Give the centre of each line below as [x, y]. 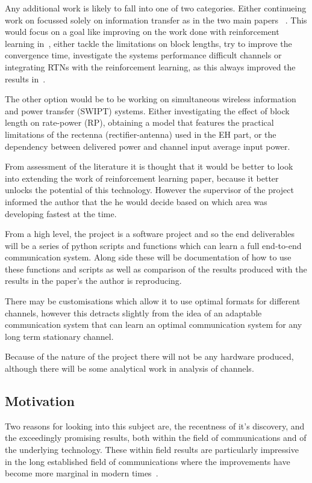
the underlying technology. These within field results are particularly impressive [152, 450]
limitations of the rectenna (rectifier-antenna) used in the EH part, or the [141, 134]
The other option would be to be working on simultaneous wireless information [151, 99]
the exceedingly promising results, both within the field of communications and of [156, 438]
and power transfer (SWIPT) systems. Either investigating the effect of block [147, 110]
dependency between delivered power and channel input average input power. [148, 146]
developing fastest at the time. [61, 213]
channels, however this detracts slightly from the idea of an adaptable [133, 312]
